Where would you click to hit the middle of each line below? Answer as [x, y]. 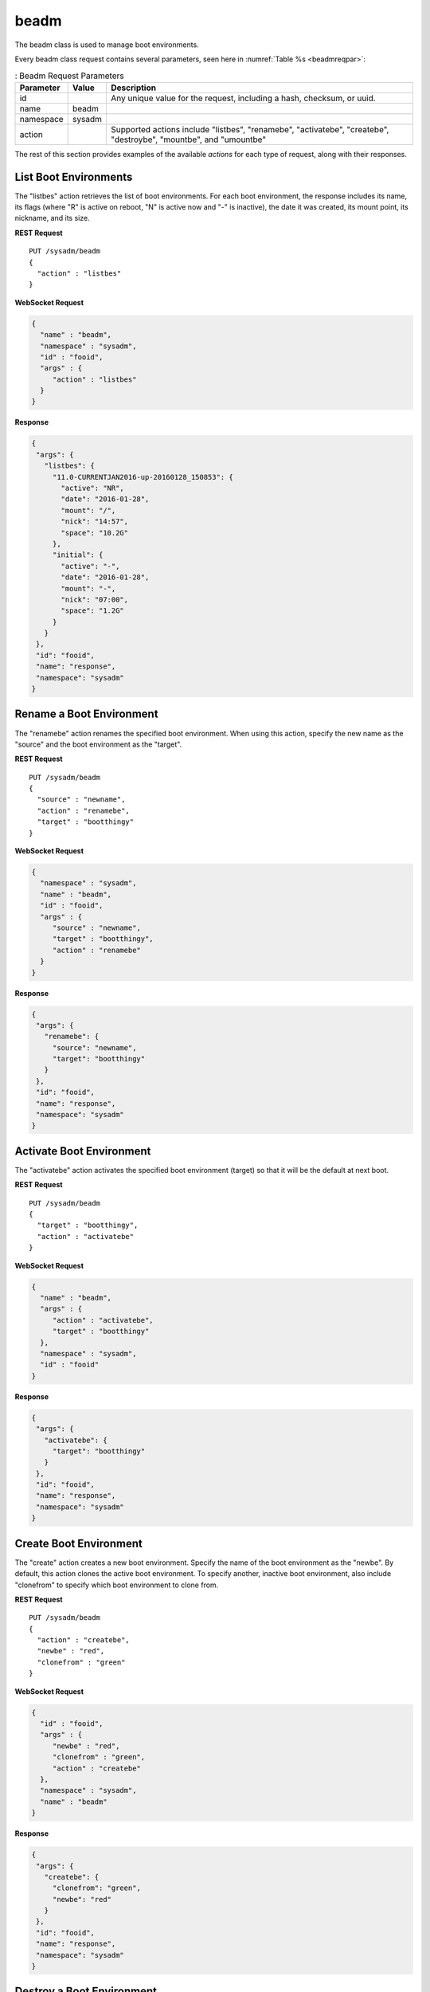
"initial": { [78, 555]
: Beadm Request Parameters [69, 76]
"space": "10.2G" [95, 533]
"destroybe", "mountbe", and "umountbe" [189, 139]
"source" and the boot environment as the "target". [98, 744]
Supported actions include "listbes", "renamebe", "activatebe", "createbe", [250, 129]
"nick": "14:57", [95, 522]
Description [134, 88]
